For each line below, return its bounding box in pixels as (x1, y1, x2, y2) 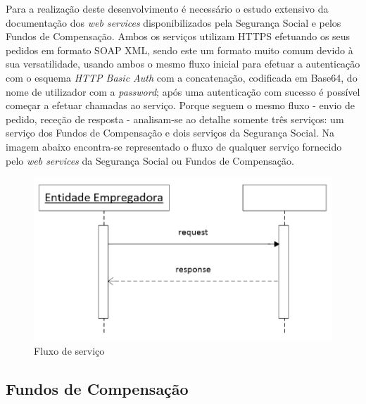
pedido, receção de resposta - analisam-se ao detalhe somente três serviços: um (6, 111, 344, 126)
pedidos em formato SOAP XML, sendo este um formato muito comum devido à (6, 42, 353, 57)
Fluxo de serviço (34, 343, 105, 358)
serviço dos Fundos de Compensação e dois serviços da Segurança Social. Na (6, 125, 335, 140)
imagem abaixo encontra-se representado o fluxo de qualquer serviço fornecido (6, 139, 342, 153)
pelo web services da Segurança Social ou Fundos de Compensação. (6, 153, 294, 168)
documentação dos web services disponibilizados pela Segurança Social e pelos (6, 15, 341, 30)
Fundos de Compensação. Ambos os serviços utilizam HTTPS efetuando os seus (6, 29, 351, 44)
